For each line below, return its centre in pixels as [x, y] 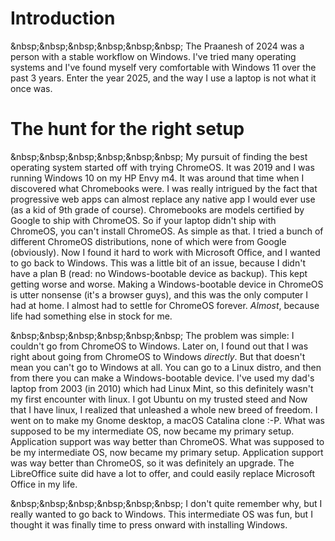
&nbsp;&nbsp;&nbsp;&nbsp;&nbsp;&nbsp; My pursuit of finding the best [159, 156]
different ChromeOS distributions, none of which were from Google [148, 241]
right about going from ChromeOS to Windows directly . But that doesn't [158, 356]
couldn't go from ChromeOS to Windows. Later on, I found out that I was [159, 346]
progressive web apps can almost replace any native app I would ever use [163, 199]
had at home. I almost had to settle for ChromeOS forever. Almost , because [165, 305]
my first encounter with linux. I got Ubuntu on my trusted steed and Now [159, 399]
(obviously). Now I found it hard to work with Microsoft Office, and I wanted [165, 252]
